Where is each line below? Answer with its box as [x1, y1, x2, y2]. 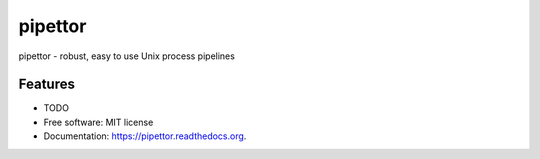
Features [18, 76, 75, 93]
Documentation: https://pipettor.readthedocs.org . [43, 130, 247, 142]
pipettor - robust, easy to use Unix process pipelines [18, 50, 235, 62]
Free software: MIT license [43, 116, 154, 128]
